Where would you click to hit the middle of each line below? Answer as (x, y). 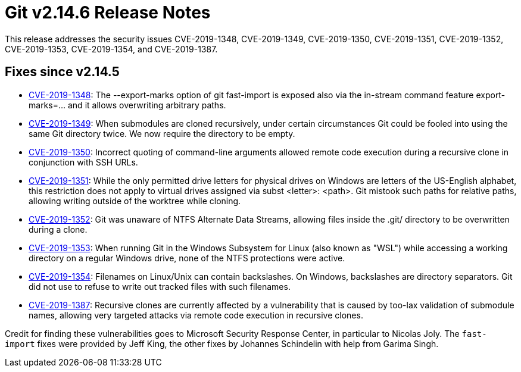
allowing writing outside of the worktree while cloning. (135, 201)
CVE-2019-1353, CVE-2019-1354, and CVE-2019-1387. (111, 49)
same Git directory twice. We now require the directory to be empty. (162, 133)
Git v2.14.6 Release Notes (108, 12)
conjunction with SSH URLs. (83, 162)
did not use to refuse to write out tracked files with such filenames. (160, 286)
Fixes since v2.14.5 (62, 72)
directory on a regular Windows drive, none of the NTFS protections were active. (187, 258)
